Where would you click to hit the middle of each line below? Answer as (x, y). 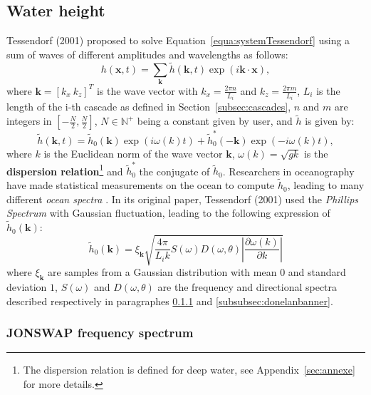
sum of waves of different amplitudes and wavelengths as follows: (147, 54)
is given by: (330, 121)
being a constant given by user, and (215, 121)
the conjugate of (174, 171)
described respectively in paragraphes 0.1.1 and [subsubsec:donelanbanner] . (170, 301)
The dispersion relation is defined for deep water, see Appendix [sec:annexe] (189, 370)
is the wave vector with (147, 90)
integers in (29, 121)
